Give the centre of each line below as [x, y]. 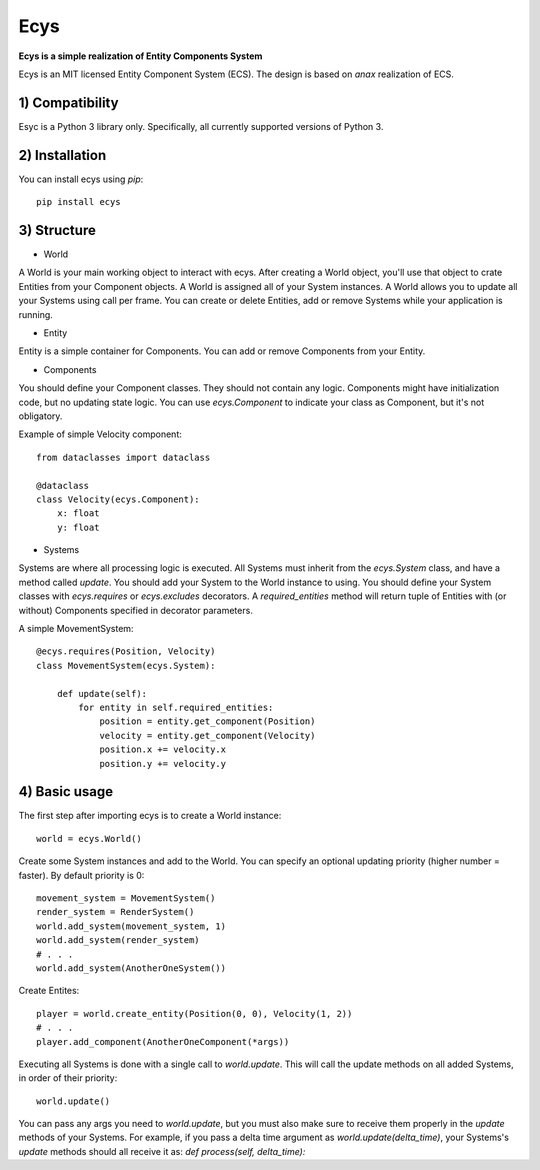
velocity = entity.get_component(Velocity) [207, 735]
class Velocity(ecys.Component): [118, 499]
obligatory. [40, 416]
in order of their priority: [68, 1078]
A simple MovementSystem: [76, 629]
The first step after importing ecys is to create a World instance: [150, 816]
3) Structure [57, 230]
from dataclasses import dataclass [123, 457]
